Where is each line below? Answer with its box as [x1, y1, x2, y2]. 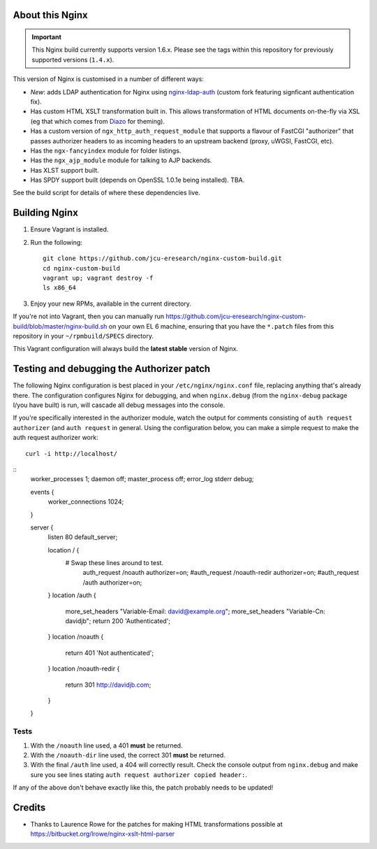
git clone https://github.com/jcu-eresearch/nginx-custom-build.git [43, 255, 282, 262]
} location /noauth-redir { [47, 664, 120, 673]
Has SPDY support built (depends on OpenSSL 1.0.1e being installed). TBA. [30, 176, 245, 185]
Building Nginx [13, 207, 78, 219]
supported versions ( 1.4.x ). [31, 55, 114, 64]
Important [31, 33, 62, 41]
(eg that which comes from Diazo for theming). [30, 117, 165, 125]
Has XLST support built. [30, 166, 99, 174]
